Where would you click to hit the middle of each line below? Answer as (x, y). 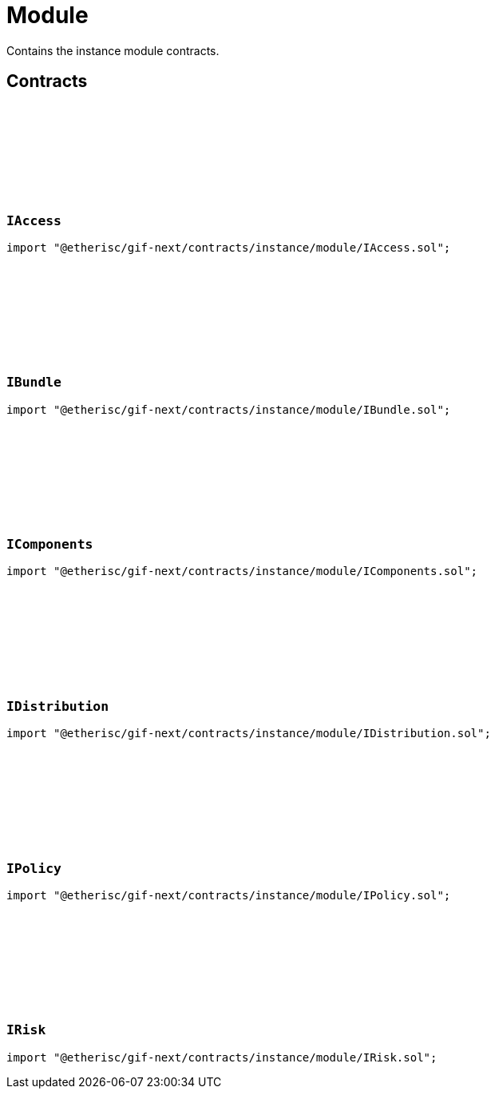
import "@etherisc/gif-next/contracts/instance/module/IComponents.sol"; (242, 571)
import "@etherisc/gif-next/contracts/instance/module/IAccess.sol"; (229, 247)
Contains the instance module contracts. (113, 50)
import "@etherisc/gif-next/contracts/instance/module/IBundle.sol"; (229, 409)
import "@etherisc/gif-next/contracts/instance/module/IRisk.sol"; (222, 1057)
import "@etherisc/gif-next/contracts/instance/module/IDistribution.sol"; (249, 734)
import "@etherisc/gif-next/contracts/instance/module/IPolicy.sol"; (229, 895)
